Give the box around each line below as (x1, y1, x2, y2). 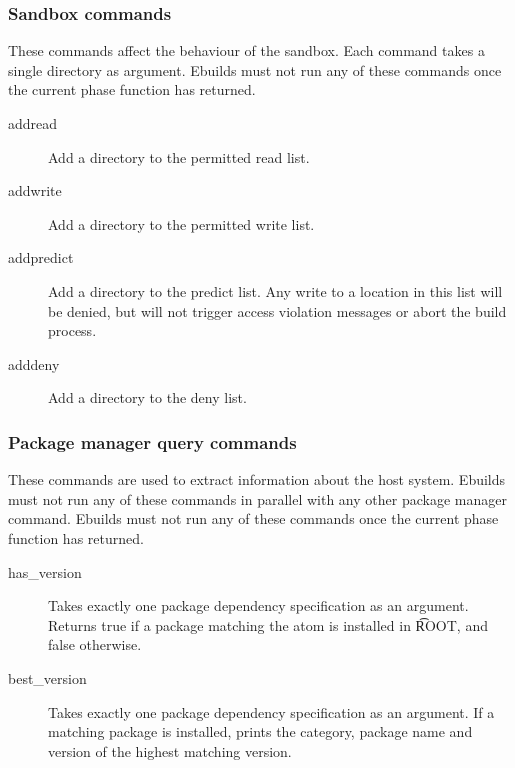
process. (48, 320, 97, 341)
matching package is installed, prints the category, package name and (48, 721, 473, 742)
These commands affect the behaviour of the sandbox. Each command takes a (8, 40, 485, 61)
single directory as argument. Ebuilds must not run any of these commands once (8, 59, 502, 80)
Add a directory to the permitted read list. (48, 146, 310, 167)
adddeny (8, 353, 60, 374)
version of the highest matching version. (48, 740, 292, 761)
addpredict (8, 247, 74, 268)
